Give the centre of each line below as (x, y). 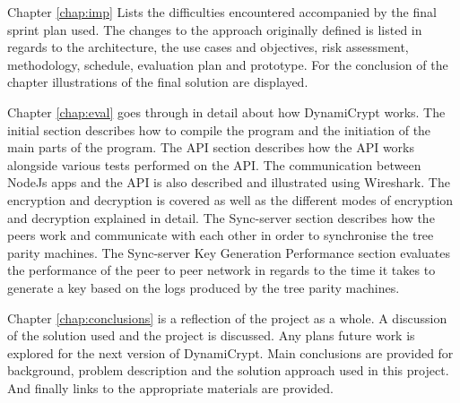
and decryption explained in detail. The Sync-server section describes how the (221, 217)
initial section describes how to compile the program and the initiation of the (219, 129)
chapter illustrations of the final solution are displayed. (158, 82)
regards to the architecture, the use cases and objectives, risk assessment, (208, 47)
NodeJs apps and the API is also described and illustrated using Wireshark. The (229, 182)
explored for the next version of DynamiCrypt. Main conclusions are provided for (230, 352)
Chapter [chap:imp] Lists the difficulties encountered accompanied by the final (222, 12)
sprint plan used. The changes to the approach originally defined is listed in (215, 29)
